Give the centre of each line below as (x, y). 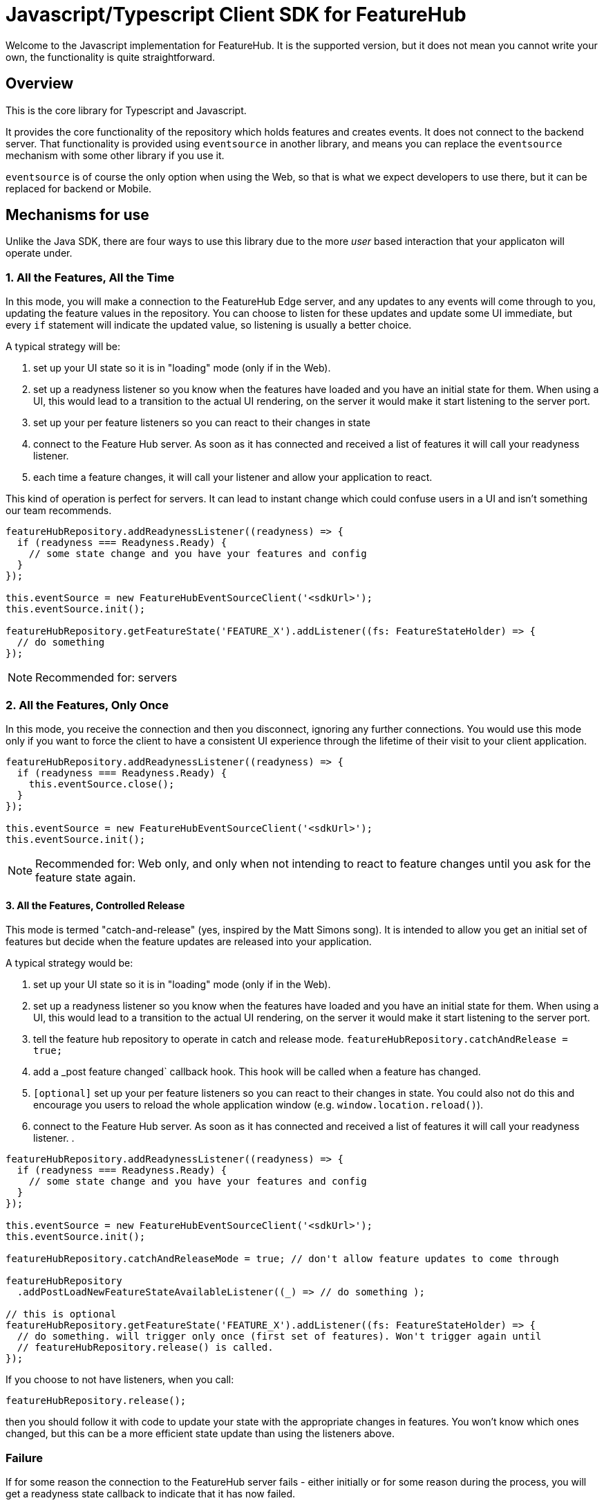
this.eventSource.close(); (102, 784)
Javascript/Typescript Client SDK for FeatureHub (236, 15)
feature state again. (86, 877)
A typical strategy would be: (69, 963)
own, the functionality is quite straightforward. (111, 57)
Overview (40, 84)
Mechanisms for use (77, 215)
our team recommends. (59, 511)
